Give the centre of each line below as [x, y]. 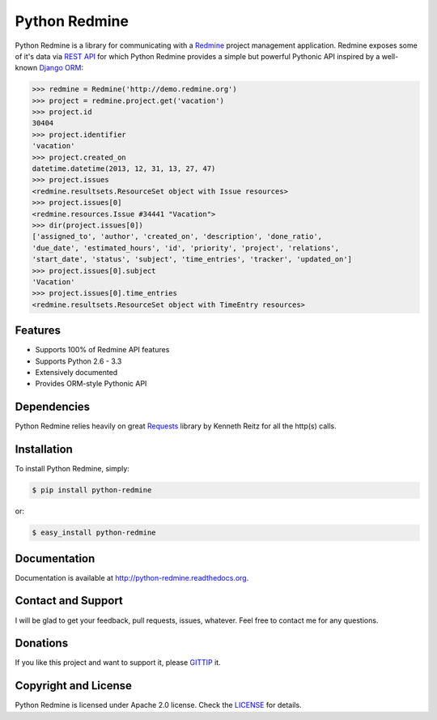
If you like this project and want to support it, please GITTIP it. [118, 662]
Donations [42, 643]
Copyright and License [74, 686]
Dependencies [53, 407]
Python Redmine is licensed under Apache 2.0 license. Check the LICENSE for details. [159, 705]
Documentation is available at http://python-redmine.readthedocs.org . [132, 577]
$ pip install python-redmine [92, 490]
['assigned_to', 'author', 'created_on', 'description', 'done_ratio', [177, 236]
